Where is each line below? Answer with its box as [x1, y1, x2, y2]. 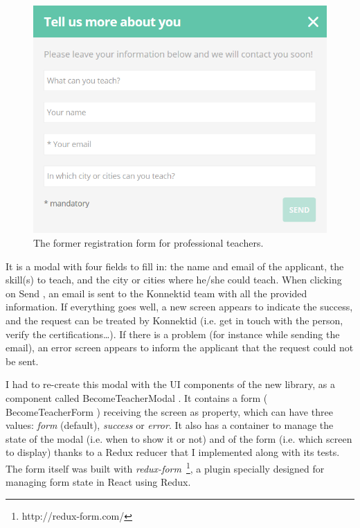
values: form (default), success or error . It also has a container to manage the [6, 418, 334, 432]
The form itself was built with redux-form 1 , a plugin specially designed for [6, 459, 325, 475]
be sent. [6, 353, 39, 368]
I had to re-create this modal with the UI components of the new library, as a [6, 377, 335, 391]
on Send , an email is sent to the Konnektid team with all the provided [6, 285, 307, 300]
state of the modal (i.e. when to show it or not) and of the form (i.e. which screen [6, 431, 352, 446]
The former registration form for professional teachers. [33, 235, 264, 249]
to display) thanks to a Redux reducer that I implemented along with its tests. [6, 445, 340, 459]
